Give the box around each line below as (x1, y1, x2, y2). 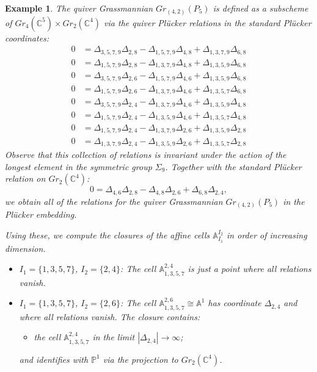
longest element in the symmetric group (5, 160, 152, 173)
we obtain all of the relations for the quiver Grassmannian (5, 195, 223, 207)
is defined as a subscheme (213, 2, 308, 14)
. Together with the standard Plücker (165, 160, 302, 173)
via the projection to (103, 352, 178, 365)
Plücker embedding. (5, 208, 77, 221)
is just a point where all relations (188, 262, 312, 275)
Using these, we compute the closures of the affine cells (5, 228, 210, 241)
